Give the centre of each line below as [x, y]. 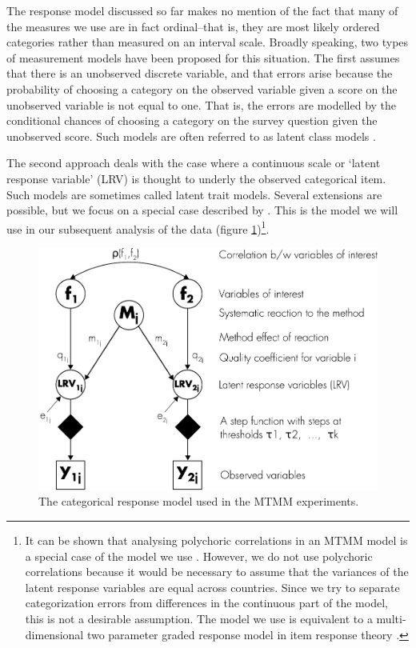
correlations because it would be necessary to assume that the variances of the [217, 572]
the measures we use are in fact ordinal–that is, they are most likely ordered [193, 26]
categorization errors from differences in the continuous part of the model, [206, 603]
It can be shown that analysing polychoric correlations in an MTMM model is [216, 540]
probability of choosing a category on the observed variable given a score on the [202, 88]
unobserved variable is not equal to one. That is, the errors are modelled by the [202, 104]
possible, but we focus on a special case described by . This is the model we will [202, 210]
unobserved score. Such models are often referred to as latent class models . [191, 136]
